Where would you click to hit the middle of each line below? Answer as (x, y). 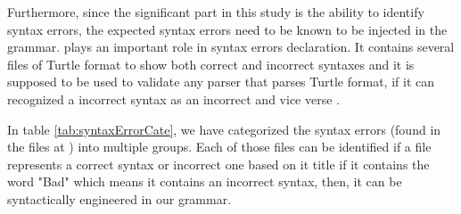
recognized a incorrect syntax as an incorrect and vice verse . (173, 99)
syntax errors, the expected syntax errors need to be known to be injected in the (227, 29)
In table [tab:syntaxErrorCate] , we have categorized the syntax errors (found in (224, 129)
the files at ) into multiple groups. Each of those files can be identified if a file (219, 147)
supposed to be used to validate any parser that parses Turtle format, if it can (221, 82)
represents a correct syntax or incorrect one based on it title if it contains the (218, 164)
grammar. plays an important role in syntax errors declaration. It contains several (231, 47)
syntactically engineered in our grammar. (119, 198)
